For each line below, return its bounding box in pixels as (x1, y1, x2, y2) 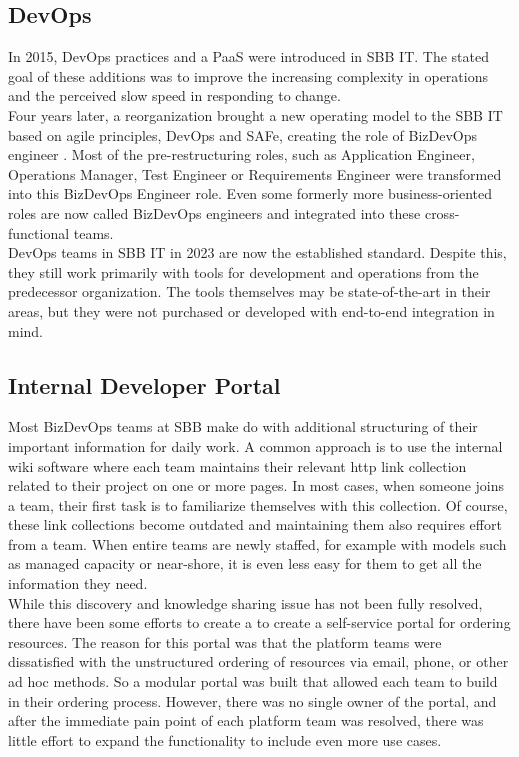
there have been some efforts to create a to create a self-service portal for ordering (8, 612, 511, 633)
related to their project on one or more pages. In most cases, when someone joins (8, 475, 505, 496)
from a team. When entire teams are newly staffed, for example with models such (8, 533, 507, 554)
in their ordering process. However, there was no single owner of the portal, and (8, 690, 497, 711)
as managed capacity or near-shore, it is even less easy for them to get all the (8, 553, 482, 574)
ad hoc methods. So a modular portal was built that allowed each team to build (8, 671, 498, 692)
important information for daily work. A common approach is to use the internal (8, 435, 503, 456)
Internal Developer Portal (8, 369, 281, 400)
